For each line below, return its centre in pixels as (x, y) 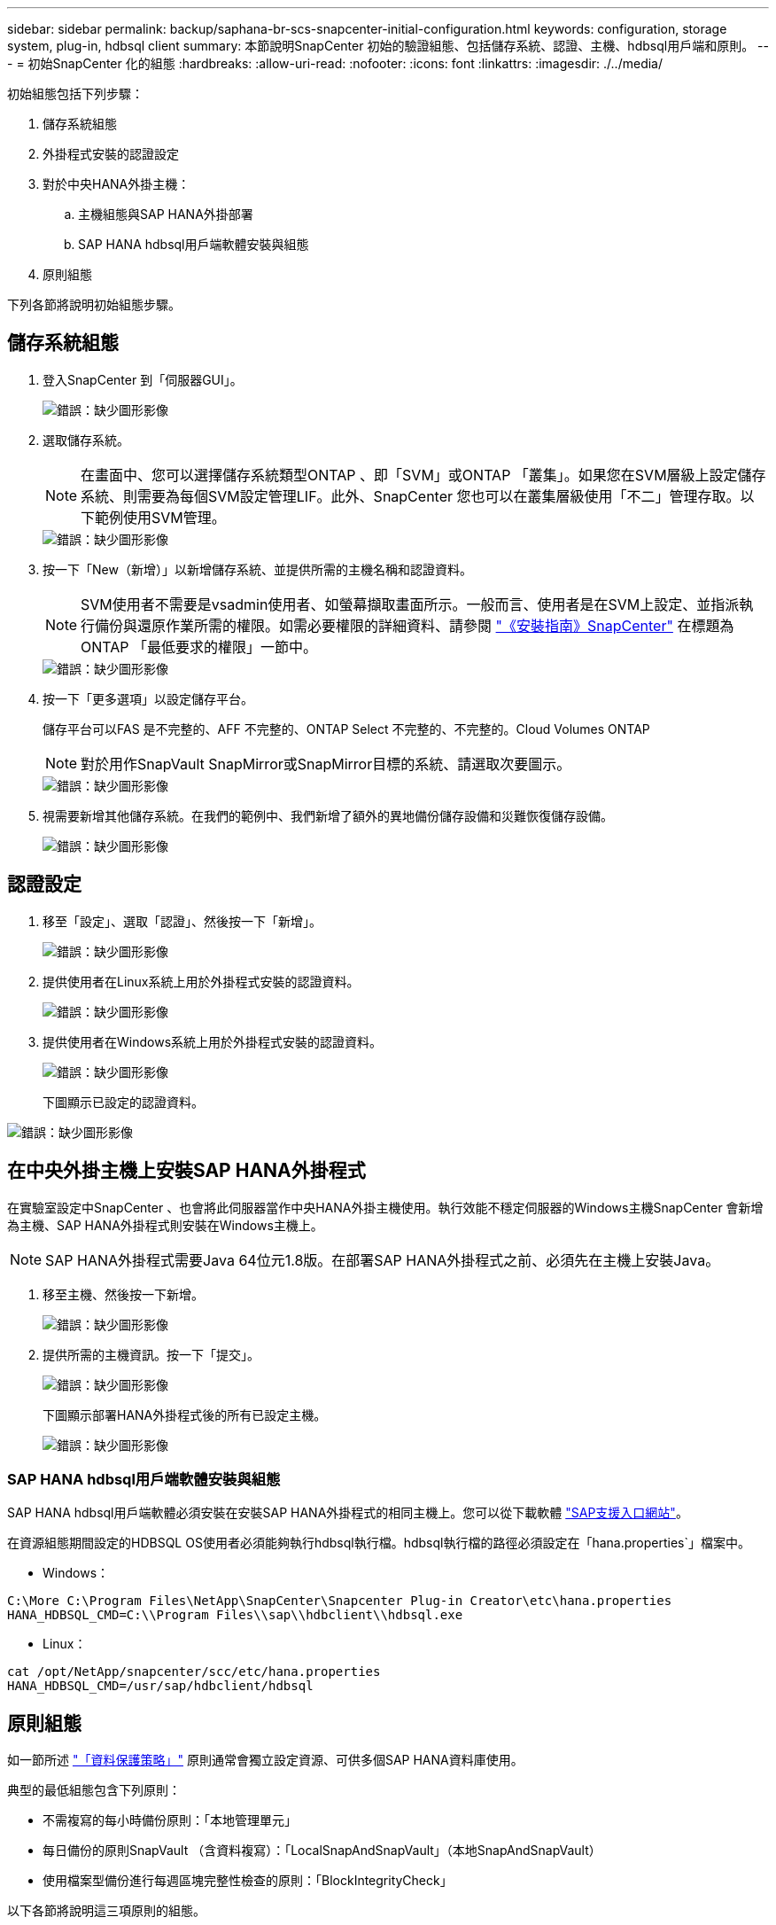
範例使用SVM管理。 (160, 517)
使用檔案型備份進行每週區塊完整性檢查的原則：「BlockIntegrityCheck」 (248, 1881)
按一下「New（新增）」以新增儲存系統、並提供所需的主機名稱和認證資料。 (257, 569)
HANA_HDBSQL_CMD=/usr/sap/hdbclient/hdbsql (160, 1686)
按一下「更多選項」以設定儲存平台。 (148, 698)
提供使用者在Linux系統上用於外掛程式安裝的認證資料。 (201, 981)
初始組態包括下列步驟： (75, 94)
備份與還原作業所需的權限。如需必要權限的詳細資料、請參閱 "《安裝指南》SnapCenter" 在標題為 (415, 625)
